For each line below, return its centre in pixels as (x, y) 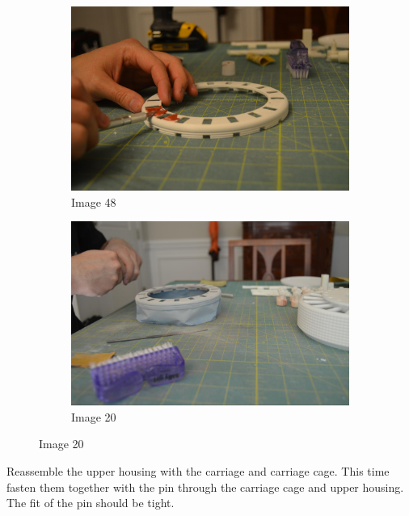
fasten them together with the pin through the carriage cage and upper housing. (205, 487)
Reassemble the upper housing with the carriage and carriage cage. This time (198, 470)
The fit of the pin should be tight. (91, 503)
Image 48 (94, 201)
